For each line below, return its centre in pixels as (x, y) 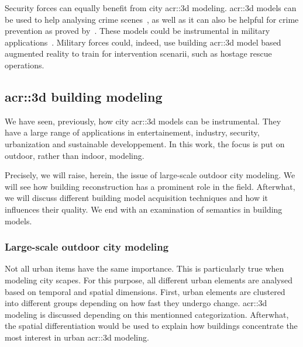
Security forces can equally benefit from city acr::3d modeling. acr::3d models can (151, 8)
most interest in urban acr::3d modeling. (77, 337)
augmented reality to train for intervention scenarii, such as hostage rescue (138, 53)
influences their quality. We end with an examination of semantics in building (144, 209)
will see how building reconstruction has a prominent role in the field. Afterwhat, (150, 186)
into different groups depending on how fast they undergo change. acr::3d (136, 303)
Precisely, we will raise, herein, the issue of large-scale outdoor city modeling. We (150, 175)
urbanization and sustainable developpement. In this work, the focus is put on (145, 143)
